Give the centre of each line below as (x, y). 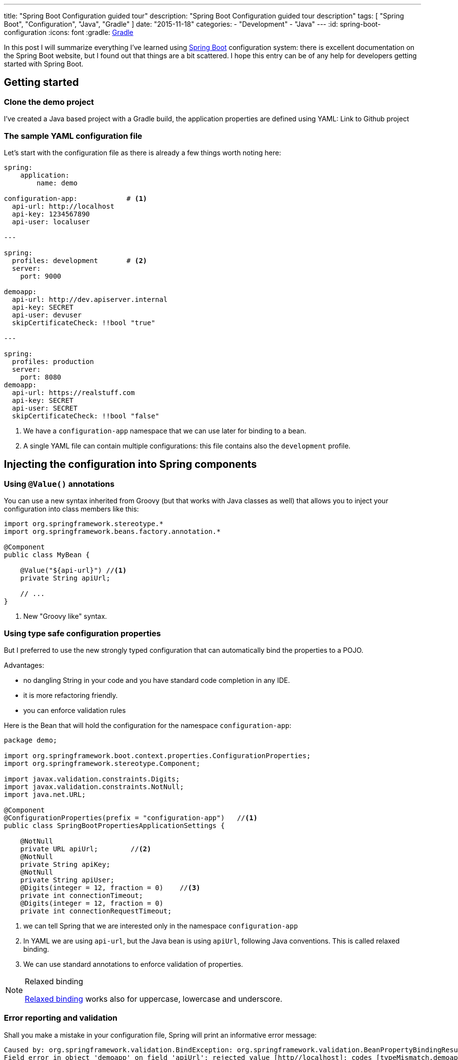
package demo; (31, 740)
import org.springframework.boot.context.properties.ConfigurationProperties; (157, 755)
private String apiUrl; (65, 578)
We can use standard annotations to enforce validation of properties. (133, 964)
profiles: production (53, 361)
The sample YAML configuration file (73, 136)
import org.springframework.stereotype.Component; (102, 763)
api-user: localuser (51, 222)
